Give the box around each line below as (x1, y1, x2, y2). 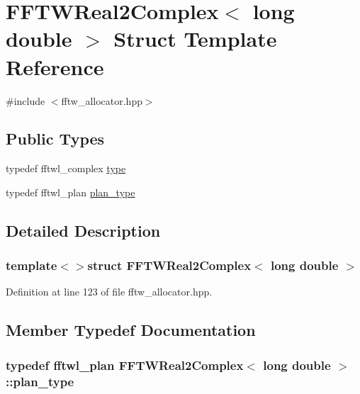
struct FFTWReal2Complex (87, 257, 252, 274)
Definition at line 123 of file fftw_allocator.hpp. (6, 284, 213, 299)
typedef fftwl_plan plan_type (6, 184, 135, 199)
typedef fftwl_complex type (6, 161, 126, 176)
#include (6, 93, 45, 108)
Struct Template (113, 24, 277, 53)
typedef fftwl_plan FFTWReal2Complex (6, 356, 244, 373)
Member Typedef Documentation (6, 319, 256, 341)
